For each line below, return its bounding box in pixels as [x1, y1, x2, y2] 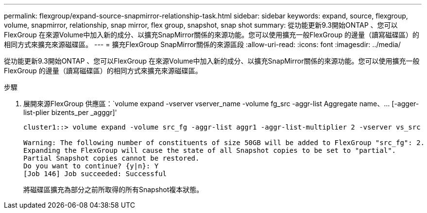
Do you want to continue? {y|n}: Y [23, 162, 159, 170]
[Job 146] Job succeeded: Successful [23, 170, 167, 178]
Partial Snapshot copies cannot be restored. [23, 154, 200, 162]
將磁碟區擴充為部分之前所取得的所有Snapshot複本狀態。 [23, 185, 204, 194]
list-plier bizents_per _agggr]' [23, 108, 117, 116]
